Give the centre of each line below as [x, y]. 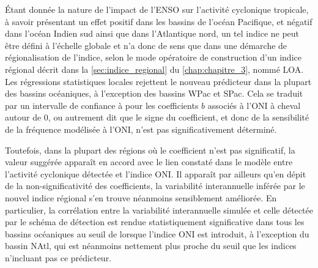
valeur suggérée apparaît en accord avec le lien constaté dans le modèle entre [149, 162]
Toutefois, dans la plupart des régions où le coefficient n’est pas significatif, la [150, 150]
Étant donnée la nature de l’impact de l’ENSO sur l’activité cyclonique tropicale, [157, 9]
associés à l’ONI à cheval [254, 105]
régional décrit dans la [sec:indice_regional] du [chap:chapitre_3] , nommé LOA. [154, 69]
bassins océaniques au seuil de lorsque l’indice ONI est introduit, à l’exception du [157, 233]
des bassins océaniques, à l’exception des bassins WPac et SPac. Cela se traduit [154, 93]
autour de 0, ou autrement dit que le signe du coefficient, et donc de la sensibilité [157, 117]
